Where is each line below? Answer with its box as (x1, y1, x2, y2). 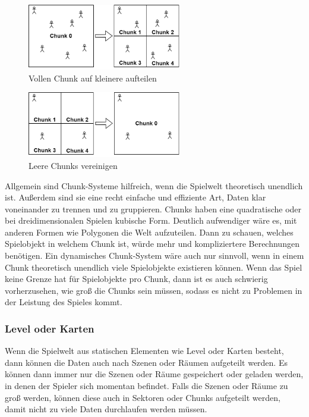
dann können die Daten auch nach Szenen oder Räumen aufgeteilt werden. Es (5, 356, 288, 368)
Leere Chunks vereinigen (29, 159, 118, 171)
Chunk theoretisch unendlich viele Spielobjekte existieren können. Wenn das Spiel (5, 261, 302, 273)
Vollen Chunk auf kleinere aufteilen (29, 71, 157, 84)
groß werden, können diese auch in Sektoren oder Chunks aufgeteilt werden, (5, 391, 280, 403)
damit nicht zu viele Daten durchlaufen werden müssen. (5, 403, 207, 415)
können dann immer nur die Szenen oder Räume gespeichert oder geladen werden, (5, 368, 304, 380)
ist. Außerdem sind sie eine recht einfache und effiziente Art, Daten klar (5, 191, 266, 203)
